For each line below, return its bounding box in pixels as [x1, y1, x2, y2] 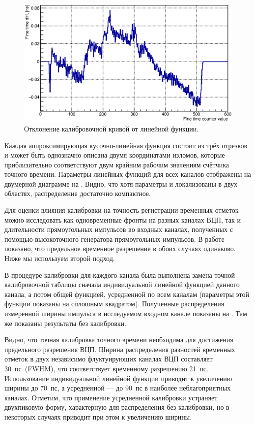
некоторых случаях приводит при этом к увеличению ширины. [4, 411, 192, 422]
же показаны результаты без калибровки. [4, 318, 126, 328]
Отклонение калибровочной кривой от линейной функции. [24, 123, 199, 133]
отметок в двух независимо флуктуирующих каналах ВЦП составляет [4, 354, 213, 364]
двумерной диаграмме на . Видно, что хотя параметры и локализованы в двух [4, 178, 238, 189]
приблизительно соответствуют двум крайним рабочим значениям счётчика [4, 159, 229, 169]
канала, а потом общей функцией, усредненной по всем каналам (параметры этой [4, 289, 249, 299]
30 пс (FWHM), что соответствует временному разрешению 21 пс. [4, 363, 208, 373]
